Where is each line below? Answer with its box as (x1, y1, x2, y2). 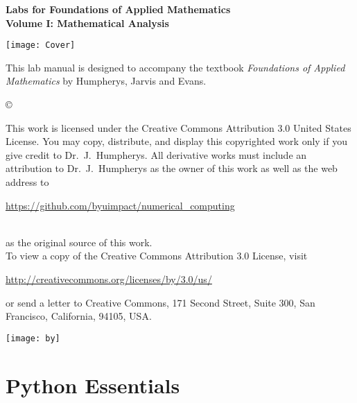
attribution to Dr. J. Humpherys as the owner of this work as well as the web (6, 161, 338, 175)
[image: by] (6, 333, 60, 343)
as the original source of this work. (6, 234, 153, 249)
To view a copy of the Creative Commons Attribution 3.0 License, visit (6, 248, 308, 263)
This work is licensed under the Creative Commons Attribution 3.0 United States (6, 120, 351, 135)
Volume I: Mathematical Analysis (6, 15, 169, 30)
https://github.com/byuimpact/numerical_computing (6, 198, 235, 212)
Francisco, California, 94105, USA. (6, 309, 152, 323)
